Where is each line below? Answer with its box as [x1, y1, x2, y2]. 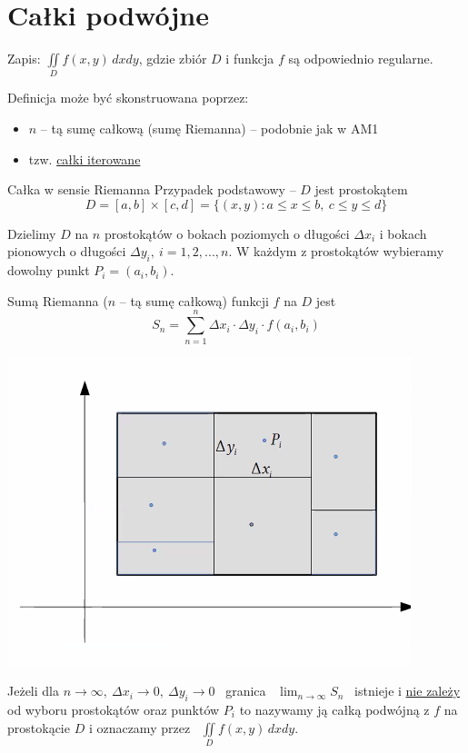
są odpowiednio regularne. [288, 49, 433, 68]
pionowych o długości [7, 242, 126, 261]
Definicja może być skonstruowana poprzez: [7, 88, 249, 107]
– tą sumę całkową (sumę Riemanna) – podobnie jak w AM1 [40, 119, 379, 138]
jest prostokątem [314, 180, 408, 199]
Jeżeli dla [7, 681, 59, 700]
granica [225, 681, 266, 700]
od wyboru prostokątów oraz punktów [7, 699, 220, 718]
